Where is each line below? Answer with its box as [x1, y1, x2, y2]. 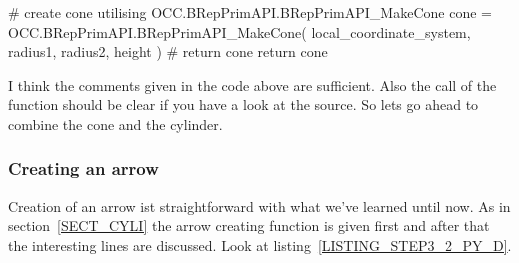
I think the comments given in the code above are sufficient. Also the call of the [8, 74, 497, 95]
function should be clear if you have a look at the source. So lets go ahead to [8, 94, 479, 115]
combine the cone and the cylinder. [8, 113, 223, 134]
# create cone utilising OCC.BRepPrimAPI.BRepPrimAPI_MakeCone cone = [8, 2, 492, 22]
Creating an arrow [8, 156, 159, 181]
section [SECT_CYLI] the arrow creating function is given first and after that [8, 215, 490, 236]
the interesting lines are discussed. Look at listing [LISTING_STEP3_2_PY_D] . [8, 234, 512, 255]
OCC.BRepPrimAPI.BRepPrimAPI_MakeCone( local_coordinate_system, [8, 21, 471, 42]
